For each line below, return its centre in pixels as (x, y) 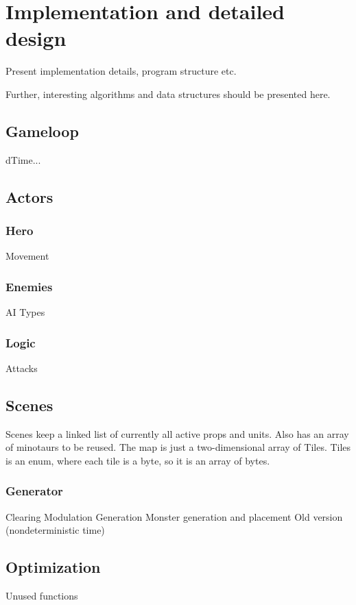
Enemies (29, 286)
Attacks (22, 368)
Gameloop (42, 131)
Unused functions (42, 596)
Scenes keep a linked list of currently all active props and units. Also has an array (177, 433)
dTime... (23, 159)
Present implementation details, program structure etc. (121, 71)
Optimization (53, 567)
